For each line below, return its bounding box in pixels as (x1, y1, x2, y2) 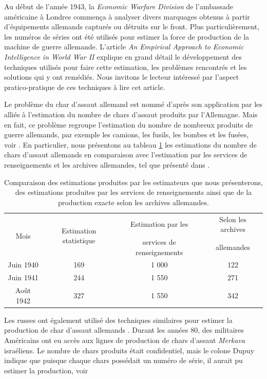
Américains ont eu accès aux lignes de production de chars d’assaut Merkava (4, 334, 245, 345)
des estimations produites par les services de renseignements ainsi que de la (15, 187, 252, 197)
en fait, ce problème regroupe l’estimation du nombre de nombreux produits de (4, 119, 253, 130)
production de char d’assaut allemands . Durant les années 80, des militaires (4, 324, 244, 335)
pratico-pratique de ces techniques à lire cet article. (4, 81, 165, 92)
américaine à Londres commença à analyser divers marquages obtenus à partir (4, 11, 250, 22)
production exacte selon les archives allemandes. (58, 196, 209, 207)
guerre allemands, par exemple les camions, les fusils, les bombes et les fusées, (4, 129, 249, 140)
